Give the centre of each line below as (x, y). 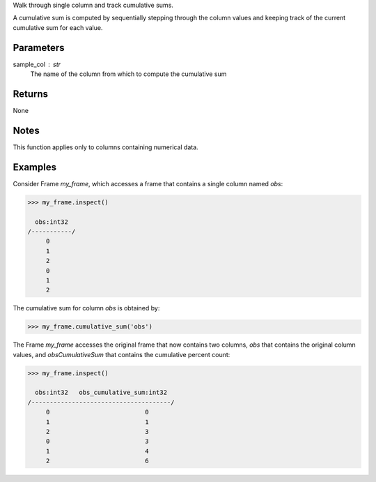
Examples (35, 167)
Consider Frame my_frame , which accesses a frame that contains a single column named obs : (148, 183)
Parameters (39, 48)
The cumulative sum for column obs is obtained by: (86, 308)
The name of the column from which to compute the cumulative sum (128, 74)
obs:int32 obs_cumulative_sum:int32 (101, 393)
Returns (31, 94)
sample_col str (37, 64)
